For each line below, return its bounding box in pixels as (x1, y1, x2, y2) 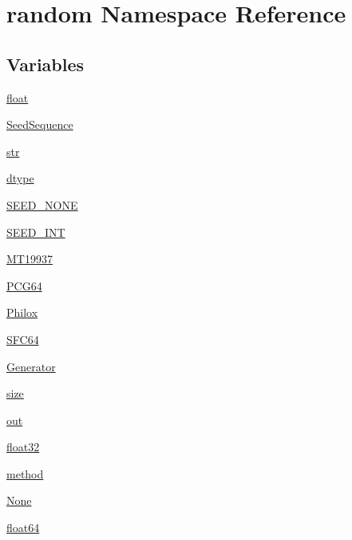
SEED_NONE (6, 196, 78, 213)
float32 (6, 438, 40, 455)
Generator (6, 358, 56, 374)
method (6, 465, 44, 482)
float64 (6, 519, 40, 536)
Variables (6, 51, 85, 76)
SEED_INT (6, 223, 65, 240)
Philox (6, 304, 38, 321)
